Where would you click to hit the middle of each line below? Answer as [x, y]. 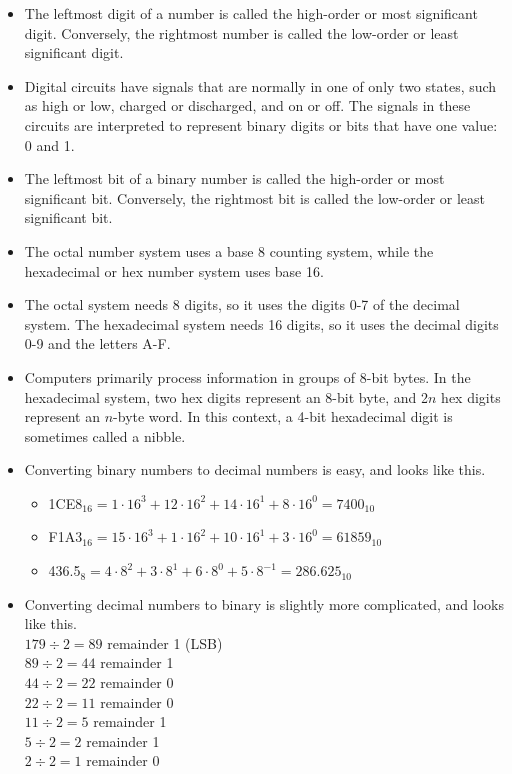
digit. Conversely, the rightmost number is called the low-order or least [241, 32]
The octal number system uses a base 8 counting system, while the [229, 250]
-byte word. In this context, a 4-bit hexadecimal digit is [283, 416]
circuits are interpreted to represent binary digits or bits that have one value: [261, 124]
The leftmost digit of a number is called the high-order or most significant [251, 13]
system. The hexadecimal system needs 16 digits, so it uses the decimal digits [261, 323]
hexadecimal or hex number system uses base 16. [174, 270]
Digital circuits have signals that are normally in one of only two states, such [260, 85]
